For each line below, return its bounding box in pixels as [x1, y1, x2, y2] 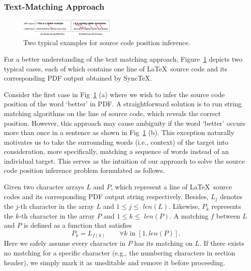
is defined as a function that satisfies [23, 220, 132, 230]
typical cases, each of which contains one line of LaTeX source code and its [4, 63, 228, 73]
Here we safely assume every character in [4, 238, 125, 248]
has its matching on [134, 238, 193, 248]
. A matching [169, 210, 209, 220]
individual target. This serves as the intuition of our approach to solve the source [4, 155, 245, 166]
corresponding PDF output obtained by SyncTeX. [4, 73, 152, 83]
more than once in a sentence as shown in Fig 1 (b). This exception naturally [4, 127, 235, 137]
